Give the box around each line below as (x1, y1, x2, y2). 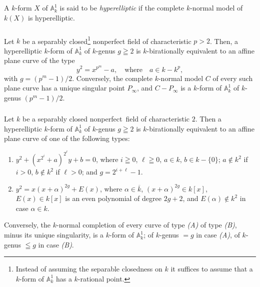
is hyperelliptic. (28, 12, 75, 22)
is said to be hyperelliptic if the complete (59, 2, 184, 13)
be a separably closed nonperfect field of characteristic (22, 113, 190, 124)
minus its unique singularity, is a (4, 229, 104, 240)
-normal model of (190, 2, 243, 13)
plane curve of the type (4, 55, 75, 65)
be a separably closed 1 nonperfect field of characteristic (22, 34, 191, 46)
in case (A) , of (196, 229, 240, 240)
